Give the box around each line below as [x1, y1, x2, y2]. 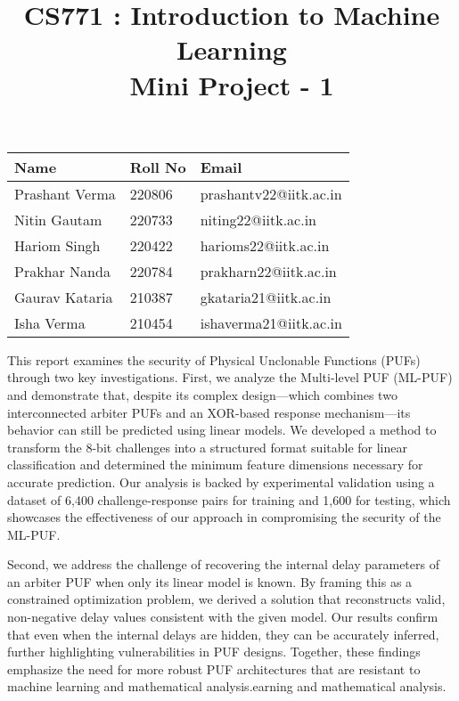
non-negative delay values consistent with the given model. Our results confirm [7, 607, 439, 626]
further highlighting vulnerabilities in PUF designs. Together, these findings [7, 642, 421, 661]
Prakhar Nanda [14, 260, 111, 281]
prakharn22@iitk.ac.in [200, 260, 337, 281]
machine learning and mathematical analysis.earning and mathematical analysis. [7, 677, 447, 696]
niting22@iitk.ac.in [200, 208, 316, 230]
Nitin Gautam [14, 208, 102, 230]
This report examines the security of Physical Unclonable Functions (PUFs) [7, 350, 421, 369]
